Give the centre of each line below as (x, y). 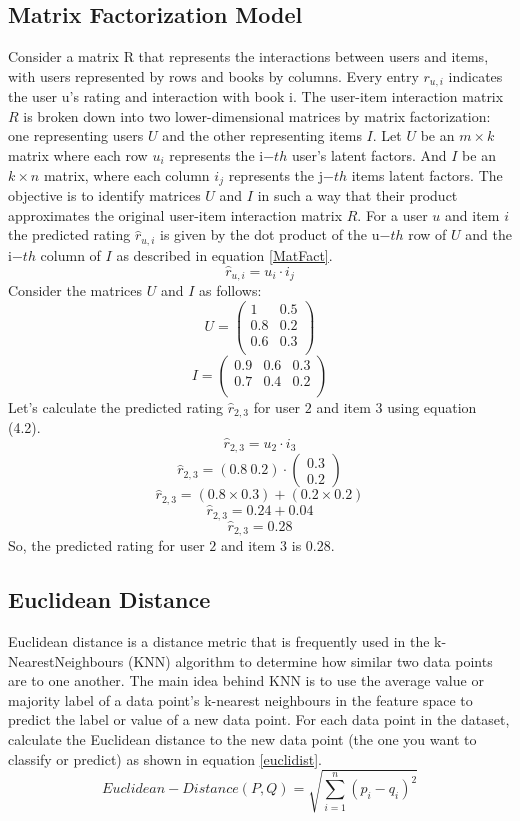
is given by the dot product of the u (270, 234)
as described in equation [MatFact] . (224, 254)
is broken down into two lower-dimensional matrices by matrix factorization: (257, 115)
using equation (432, 406)
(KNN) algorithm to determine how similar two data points (310, 660)
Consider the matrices (75, 289)
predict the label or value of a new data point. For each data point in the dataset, (259, 719)
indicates (475, 75)
